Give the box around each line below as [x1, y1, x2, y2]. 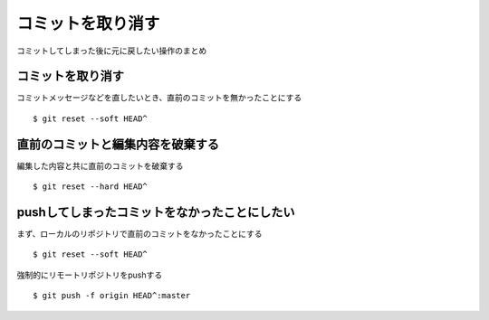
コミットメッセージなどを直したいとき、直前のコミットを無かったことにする [16, 92, 302, 103]
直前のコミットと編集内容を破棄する [16, 136, 219, 152]
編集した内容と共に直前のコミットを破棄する [16, 160, 184, 171]
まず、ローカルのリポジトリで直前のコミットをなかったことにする [16, 229, 263, 240]
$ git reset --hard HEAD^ [33, 182, 149, 192]
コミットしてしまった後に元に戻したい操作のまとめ [16, 45, 207, 56]
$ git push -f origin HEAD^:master [33, 290, 191, 301]
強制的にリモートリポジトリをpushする [16, 269, 163, 280]
